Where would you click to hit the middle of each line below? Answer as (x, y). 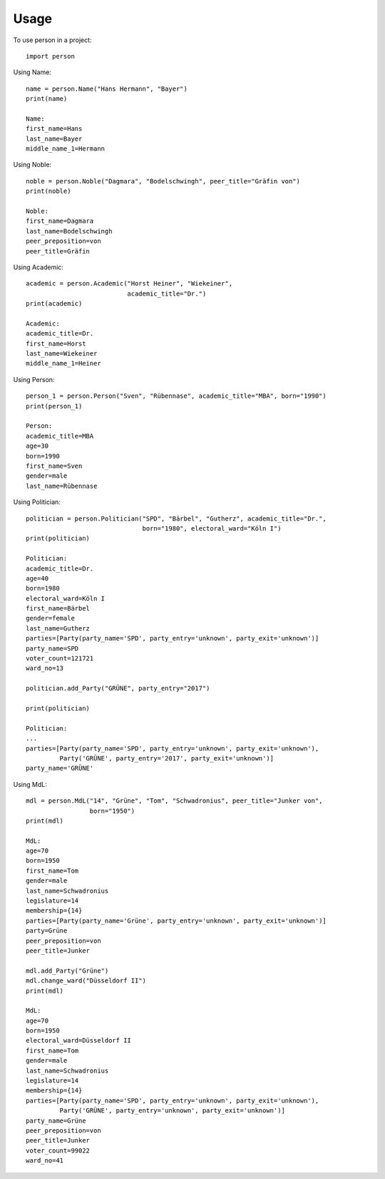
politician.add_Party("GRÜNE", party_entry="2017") (118, 688)
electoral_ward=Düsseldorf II (79, 1040)
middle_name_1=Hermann (66, 149)
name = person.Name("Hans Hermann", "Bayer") (107, 89)
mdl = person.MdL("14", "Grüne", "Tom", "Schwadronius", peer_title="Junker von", (174, 801)
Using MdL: (30, 784)
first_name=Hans (54, 129)
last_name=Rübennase (62, 486)
